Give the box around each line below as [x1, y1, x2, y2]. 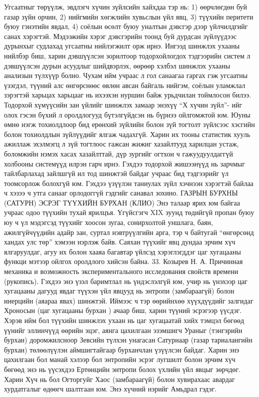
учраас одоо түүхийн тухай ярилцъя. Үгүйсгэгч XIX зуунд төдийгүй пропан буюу [4, 207, 254, 217]
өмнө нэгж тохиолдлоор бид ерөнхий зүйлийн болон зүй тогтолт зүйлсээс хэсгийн [4, 119, 255, 129]
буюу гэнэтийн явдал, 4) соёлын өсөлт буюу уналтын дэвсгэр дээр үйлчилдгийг [4, 21, 248, 31]
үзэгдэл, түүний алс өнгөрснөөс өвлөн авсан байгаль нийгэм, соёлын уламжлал [4, 79, 245, 90]
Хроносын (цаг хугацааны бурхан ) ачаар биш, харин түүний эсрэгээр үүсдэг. [4, 305, 242, 315]
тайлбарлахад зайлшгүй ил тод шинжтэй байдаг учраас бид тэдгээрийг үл [4, 168, 228, 178]
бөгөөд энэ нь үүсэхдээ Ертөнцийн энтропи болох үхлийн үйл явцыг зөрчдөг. [4, 363, 241, 374]
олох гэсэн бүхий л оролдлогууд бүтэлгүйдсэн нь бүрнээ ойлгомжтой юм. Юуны [4, 109, 250, 119]
